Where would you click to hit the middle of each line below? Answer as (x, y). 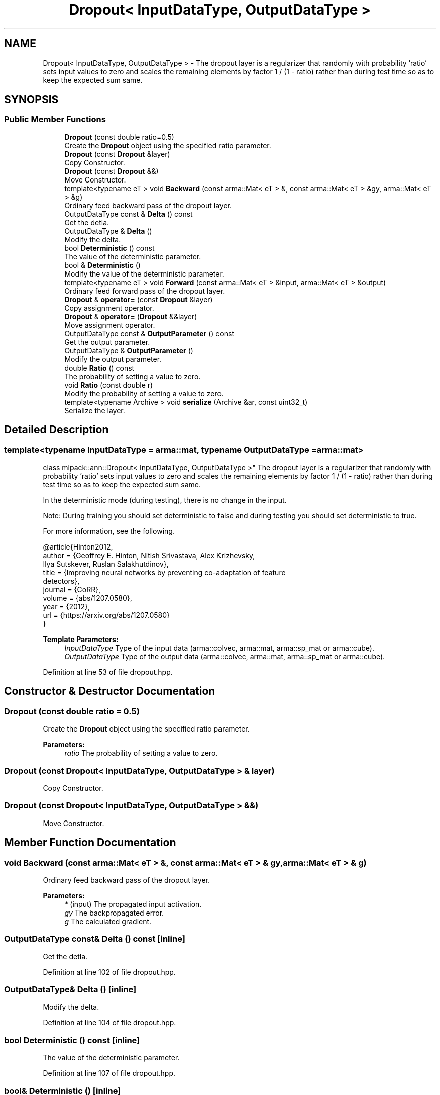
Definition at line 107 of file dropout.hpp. (109, 1073)
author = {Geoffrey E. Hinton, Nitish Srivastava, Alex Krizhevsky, (149, 556)
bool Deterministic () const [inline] (72, 1040)
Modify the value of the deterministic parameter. (144, 273)
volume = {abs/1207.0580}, (87, 598)
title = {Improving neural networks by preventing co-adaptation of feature (164, 573)
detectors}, (61, 581)
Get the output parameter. (107, 342)
